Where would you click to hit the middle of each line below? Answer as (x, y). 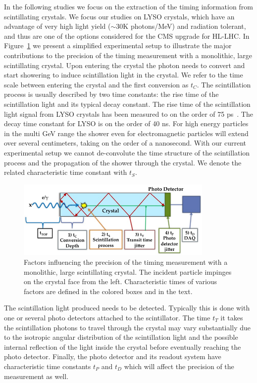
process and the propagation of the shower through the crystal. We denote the (123, 162)
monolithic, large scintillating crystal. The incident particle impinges (128, 271)
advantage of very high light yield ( (57, 26)
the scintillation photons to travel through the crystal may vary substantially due (127, 327)
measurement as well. (36, 376)
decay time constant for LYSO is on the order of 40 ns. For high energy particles (126, 123)
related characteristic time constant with (66, 172)
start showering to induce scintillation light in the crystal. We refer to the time (124, 75)
